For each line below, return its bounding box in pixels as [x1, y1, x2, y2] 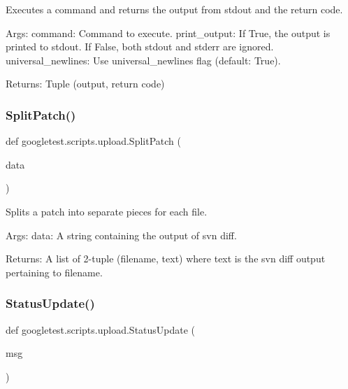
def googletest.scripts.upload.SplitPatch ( [6, 134, 181, 148]
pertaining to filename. [6, 264, 103, 279]
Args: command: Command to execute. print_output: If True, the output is [6, 25, 331, 40]
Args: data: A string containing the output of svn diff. [6, 227, 237, 242]
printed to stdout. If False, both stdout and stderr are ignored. [6, 39, 274, 54]
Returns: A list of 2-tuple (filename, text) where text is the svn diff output [6, 251, 326, 266]
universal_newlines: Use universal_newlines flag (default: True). [6, 52, 281, 67]
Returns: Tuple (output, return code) [6, 76, 165, 91]
